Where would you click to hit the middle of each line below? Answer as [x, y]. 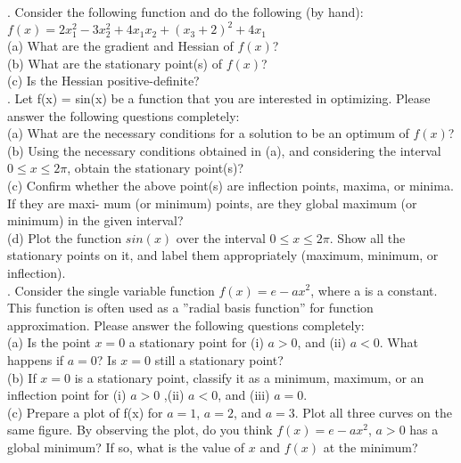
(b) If [22, 377]
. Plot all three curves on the [373, 412]
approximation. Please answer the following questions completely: [186, 325]
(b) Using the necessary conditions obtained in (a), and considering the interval [224, 150]
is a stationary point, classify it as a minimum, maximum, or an [249, 377]
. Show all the [367, 237]
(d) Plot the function [65, 237]
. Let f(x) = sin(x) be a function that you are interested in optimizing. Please [219, 98]
